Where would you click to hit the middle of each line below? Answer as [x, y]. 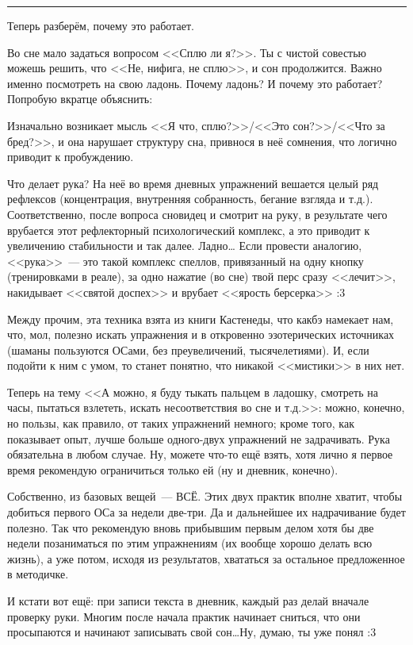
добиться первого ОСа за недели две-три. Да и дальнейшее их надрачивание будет [206, 512]
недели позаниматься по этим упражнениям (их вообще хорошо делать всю [190, 543]
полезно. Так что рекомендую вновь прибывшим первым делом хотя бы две [191, 527]
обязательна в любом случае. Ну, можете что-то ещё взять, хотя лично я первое [200, 454]
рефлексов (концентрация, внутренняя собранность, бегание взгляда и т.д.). [190, 199]
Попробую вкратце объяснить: [80, 99]
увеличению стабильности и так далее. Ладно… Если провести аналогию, [185, 246]
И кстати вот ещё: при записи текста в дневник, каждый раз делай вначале [188, 601]
